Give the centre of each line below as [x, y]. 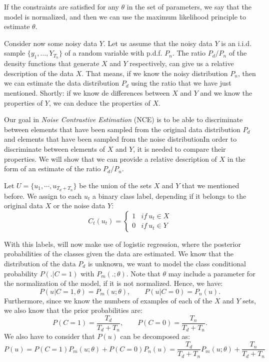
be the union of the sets [115, 185]
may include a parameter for [212, 273]
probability [21, 273]
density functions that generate [52, 63]
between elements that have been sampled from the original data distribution [122, 129]
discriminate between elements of [54, 148]
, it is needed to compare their [179, 148]
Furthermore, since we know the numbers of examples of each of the [108, 300]
